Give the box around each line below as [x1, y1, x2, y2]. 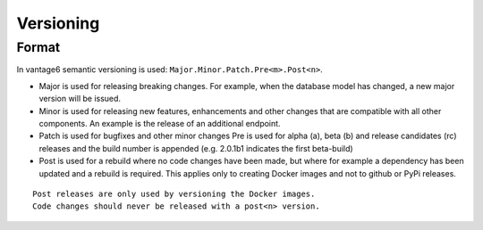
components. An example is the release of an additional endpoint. [38, 118, 281, 128]
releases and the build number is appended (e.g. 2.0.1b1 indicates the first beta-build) [38, 143, 353, 153]
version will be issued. [38, 94, 121, 104]
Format [16, 39, 61, 55]
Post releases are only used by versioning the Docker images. [32, 188, 316, 199]
